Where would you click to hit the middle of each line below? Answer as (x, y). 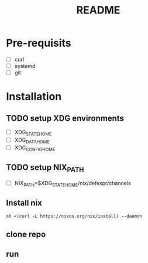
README (98, 10)
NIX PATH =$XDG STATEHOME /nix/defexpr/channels (73, 184)
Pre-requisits (39, 43)
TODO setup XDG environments (65, 118)
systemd (25, 66)
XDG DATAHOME (32, 140)
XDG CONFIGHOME (35, 148)
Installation (34, 97)
